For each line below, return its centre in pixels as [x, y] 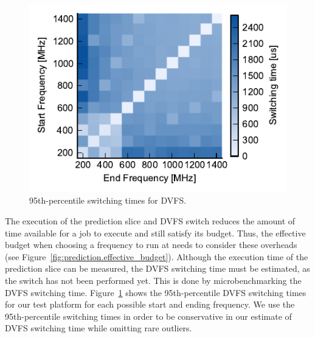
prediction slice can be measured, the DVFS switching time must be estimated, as [157, 268]
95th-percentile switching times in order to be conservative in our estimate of [148, 316]
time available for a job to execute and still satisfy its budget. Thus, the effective [155, 233]
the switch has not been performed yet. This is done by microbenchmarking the [153, 280]
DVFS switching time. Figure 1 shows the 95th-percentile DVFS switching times [156, 292]
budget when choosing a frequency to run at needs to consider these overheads [151, 245]
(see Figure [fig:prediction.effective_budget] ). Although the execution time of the [157, 256]
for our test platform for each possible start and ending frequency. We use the [150, 304]
